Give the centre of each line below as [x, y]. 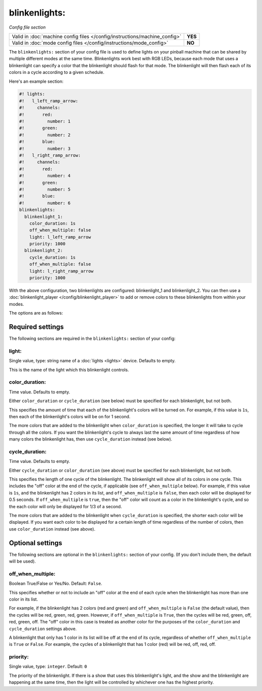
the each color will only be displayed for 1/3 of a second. [65, 506]
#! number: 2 [45, 135]
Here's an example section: [36, 81]
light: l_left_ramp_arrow [60, 237]
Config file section [27, 27]
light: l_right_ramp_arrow [62, 271]
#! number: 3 [45, 149]
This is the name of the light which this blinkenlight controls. [69, 370]
